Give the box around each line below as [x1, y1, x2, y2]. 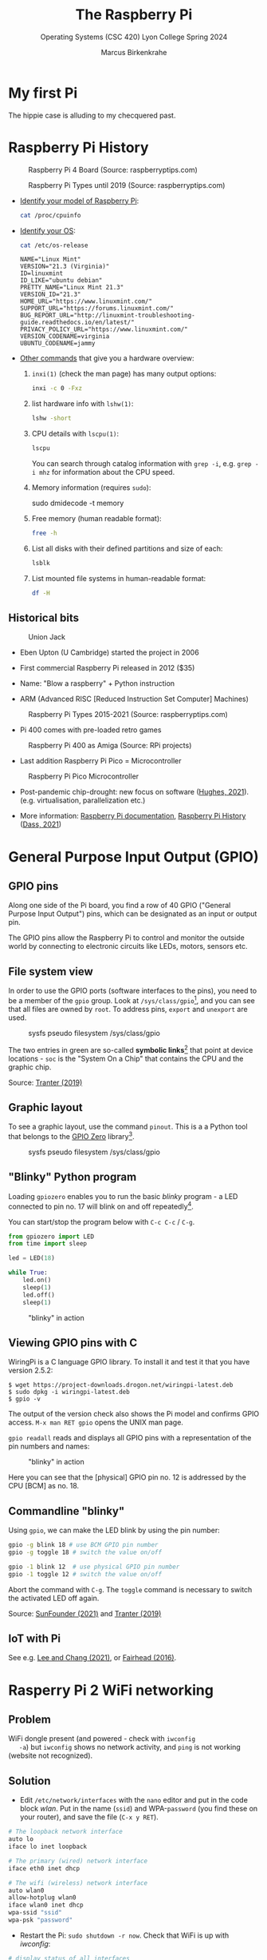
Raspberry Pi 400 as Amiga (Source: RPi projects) [28, 741, 192, 751]
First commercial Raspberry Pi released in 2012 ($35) [19, 663, 195, 673]
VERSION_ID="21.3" [19, 290, 81, 299]
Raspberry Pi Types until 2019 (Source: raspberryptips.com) [28, 180, 226, 189]
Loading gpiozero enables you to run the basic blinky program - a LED [8, 1191, 238, 1201]
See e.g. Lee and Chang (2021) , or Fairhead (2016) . [8, 1653, 177, 1663]
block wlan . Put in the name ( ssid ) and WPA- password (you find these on [19, 1804, 258, 1814]
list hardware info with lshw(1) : [31, 399, 134, 408]
